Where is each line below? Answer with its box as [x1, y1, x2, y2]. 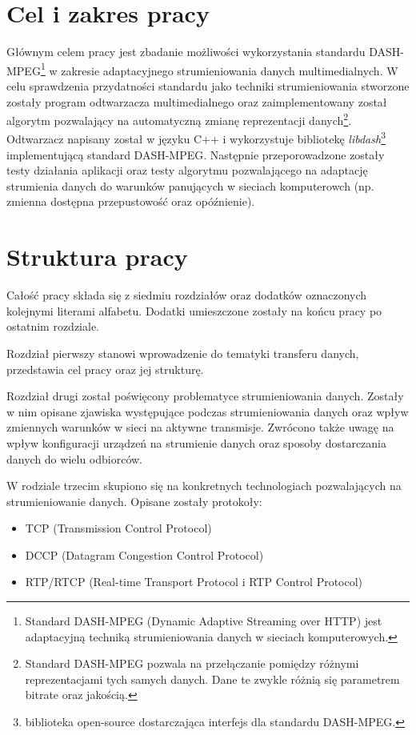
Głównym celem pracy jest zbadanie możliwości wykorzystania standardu [6, 43, 366, 60]
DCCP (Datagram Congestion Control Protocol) [25, 546, 264, 563]
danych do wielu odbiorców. [6, 450, 143, 467]
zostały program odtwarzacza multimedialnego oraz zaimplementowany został [6, 93, 387, 110]
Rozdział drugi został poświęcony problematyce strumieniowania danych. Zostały [6, 388, 404, 404]
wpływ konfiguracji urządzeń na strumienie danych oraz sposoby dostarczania [6, 434, 387, 451]
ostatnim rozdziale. [6, 318, 100, 335]
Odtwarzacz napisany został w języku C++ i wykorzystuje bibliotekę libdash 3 [6, 128, 386, 147]
